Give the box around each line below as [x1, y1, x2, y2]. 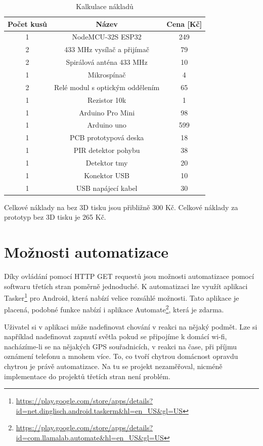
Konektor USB [84, 170, 129, 180]
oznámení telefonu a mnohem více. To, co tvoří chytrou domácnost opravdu [4, 351, 238, 361]
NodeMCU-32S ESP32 [72, 31, 142, 42]
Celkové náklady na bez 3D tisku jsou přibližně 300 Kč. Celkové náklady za [4, 201, 238, 212]
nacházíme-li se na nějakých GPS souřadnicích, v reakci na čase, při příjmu [4, 341, 237, 351]
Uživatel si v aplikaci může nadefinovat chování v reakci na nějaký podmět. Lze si [4, 321, 257, 332]
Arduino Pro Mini [79, 107, 135, 117]
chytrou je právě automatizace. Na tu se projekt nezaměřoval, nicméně [4, 361, 223, 372]
